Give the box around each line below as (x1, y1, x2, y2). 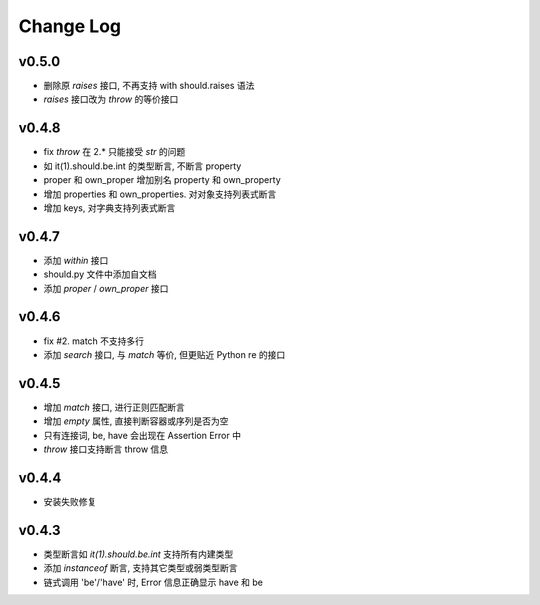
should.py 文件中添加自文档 (43, 268, 157, 280)
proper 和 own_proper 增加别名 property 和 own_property (43, 174, 281, 186)
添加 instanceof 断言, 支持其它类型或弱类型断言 (43, 562, 238, 574)
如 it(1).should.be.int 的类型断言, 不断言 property (43, 160, 242, 172)
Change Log (18, 15, 122, 37)
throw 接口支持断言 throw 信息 (43, 443, 169, 455)
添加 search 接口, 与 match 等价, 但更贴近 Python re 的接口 (43, 348, 286, 360)
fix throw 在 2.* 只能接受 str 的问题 (43, 146, 186, 158)
